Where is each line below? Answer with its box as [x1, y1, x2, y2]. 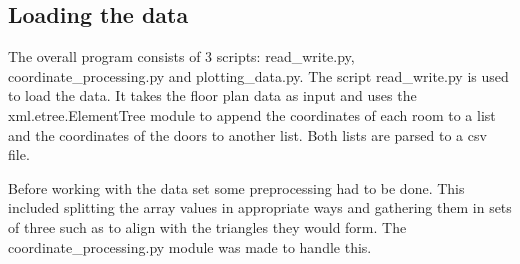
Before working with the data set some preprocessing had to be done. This [8, 177, 465, 198]
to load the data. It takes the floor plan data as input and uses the [8, 85, 417, 106]
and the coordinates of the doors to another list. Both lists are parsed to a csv [8, 124, 487, 145]
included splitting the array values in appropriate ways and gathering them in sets [8, 197, 512, 218]
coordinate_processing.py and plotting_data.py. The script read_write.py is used [8, 65, 509, 86]
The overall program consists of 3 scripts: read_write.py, [8, 46, 355, 67]
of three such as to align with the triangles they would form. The [8, 216, 407, 237]
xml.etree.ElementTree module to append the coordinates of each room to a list [8, 104, 496, 125]
